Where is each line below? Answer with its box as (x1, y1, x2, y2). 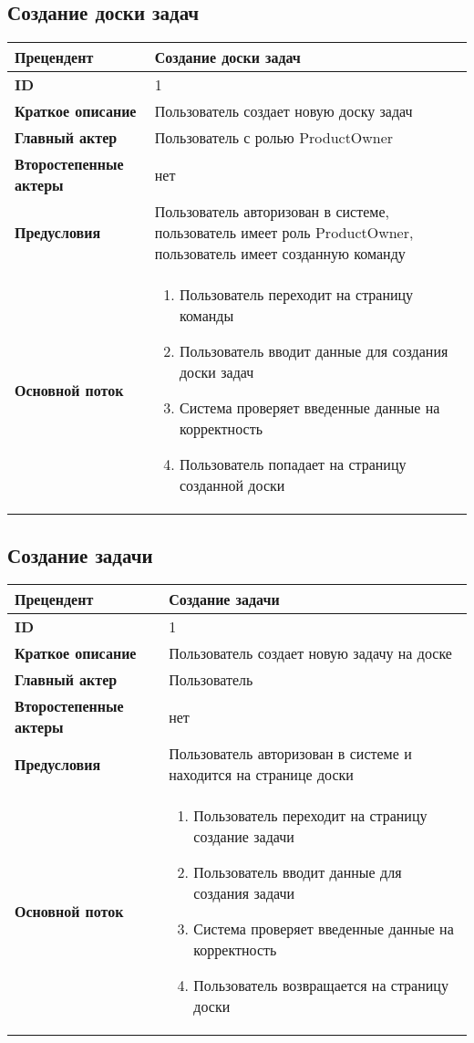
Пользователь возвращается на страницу (193, 975, 448, 996)
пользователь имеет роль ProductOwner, (154, 222, 414, 244)
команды (179, 305, 234, 327)
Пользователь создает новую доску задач (154, 100, 413, 122)
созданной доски (179, 475, 285, 496)
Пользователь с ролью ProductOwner (154, 127, 394, 149)
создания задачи (193, 882, 295, 904)
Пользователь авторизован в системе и (169, 743, 412, 765)
